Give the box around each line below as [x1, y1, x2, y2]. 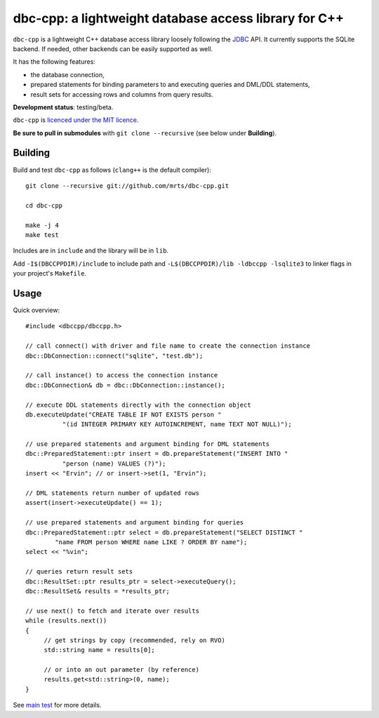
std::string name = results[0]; [44, 646, 156, 654]
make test [25, 231, 59, 238]
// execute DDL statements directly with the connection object [25, 400, 252, 409]
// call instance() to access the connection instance [25, 372, 218, 379]
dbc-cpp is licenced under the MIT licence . [13, 116, 139, 124]
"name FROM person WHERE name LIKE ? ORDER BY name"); [55, 538, 248, 546]
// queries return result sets [25, 568, 133, 576]
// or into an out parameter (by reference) [44, 666, 200, 674]
